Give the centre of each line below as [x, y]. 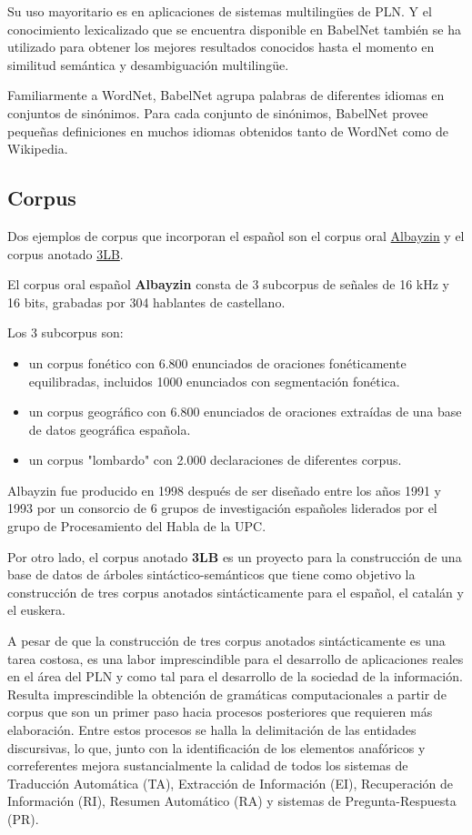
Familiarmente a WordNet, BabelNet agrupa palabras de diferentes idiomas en [226, 95]
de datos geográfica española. [110, 429]
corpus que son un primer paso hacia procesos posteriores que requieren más [220, 712]
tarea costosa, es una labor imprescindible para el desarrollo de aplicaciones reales [236, 658]
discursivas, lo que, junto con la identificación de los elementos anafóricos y [216, 747]
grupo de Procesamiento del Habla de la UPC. [137, 526]
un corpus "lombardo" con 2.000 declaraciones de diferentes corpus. [215, 460]
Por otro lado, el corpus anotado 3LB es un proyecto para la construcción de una [235, 556]
